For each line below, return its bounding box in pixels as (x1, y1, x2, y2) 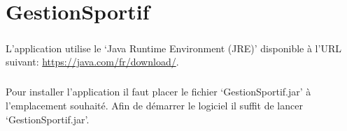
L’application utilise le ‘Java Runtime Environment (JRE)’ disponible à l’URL (6, 40, 341, 55)
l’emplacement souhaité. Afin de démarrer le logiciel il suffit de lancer (6, 98, 303, 112)
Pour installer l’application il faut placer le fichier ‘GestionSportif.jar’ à (6, 84, 311, 99)
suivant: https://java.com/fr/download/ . (6, 54, 179, 69)
